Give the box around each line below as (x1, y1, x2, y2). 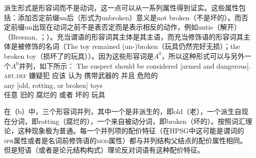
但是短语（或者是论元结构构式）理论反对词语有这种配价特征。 (4, 145, 204, 155)
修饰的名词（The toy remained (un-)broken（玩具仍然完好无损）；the (24, 41, 240, 51)
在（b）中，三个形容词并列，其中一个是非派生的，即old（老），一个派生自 (4, 106, 242, 116)
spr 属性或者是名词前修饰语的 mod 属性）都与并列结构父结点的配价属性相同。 (4, 135, 247, 145)
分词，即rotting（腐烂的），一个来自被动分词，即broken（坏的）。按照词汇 (10, 116, 246, 126)
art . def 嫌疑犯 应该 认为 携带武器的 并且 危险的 (4, 70, 158, 80)
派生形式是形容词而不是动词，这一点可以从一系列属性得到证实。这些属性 (4, 2, 239, 12)
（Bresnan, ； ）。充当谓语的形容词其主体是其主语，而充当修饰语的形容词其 (4, 31, 244, 41)
